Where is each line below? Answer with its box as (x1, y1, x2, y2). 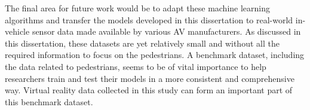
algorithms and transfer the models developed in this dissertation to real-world (5, 13, 293, 26)
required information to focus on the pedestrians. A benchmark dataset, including (5, 48, 305, 61)
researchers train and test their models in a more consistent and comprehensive (5, 72, 294, 84)
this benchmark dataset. (5, 95, 93, 108)
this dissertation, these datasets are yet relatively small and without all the (5, 36, 280, 49)
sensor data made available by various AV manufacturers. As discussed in (32, 25, 301, 38)
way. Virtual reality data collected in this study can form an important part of (5, 84, 293, 96)
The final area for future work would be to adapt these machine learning (5, 2, 271, 14)
